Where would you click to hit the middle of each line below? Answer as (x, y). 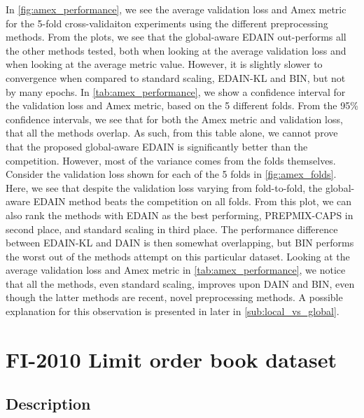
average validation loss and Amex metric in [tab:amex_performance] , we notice (176, 270)
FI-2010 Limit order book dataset (171, 359)
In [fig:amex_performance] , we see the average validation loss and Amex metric (176, 9)
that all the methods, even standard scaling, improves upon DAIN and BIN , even (180, 283)
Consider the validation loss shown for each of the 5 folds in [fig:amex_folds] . (171, 174)
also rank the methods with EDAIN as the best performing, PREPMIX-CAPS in (180, 215)
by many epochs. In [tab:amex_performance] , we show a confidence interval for (176, 91)
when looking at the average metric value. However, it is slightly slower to (164, 64)
